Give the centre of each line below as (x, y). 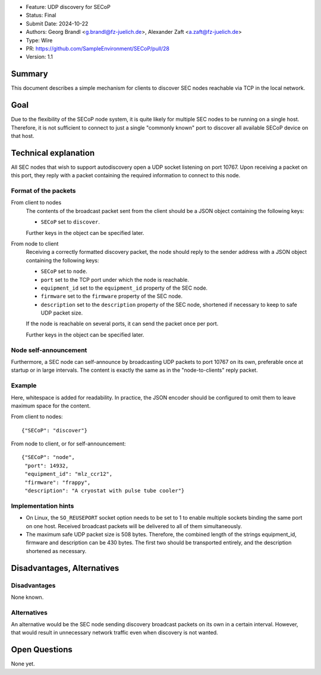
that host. (23, 136)
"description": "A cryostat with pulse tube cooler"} (105, 491)
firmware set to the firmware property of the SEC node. (111, 296)
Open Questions (42, 650)
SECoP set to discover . (70, 222)
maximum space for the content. (51, 406)
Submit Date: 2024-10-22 (57, 23)
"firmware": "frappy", (58, 482)
